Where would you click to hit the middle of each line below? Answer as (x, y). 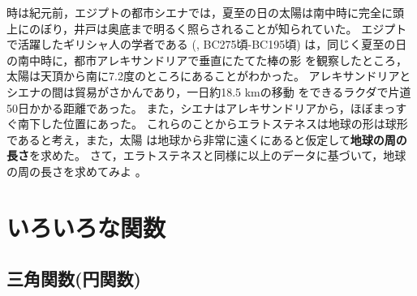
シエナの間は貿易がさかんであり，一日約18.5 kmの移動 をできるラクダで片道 (209, 91)
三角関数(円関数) (74, 279)
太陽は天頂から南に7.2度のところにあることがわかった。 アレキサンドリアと (209, 76)
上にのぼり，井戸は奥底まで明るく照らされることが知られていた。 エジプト (207, 28)
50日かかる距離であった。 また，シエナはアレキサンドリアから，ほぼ (190, 107)
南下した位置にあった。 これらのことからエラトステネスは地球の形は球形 (213, 124)
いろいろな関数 (86, 227)
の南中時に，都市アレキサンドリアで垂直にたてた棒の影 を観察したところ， (207, 60)
